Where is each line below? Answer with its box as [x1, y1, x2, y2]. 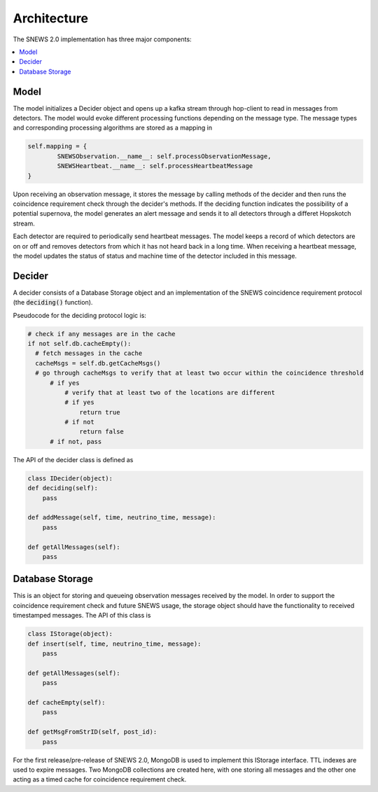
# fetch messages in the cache [35, 349, 143, 357]
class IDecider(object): [27, 474, 113, 482]
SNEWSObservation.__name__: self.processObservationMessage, [57, 152, 272, 160]
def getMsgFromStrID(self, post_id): [27, 728, 157, 736]
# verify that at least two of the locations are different [64, 389, 276, 396]
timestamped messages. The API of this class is [13, 611, 151, 620]
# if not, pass [50, 438, 102, 445]
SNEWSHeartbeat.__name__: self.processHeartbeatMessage [57, 162, 253, 170]
